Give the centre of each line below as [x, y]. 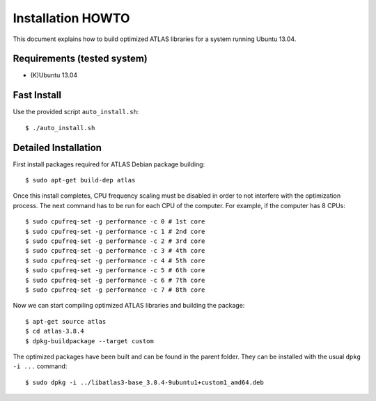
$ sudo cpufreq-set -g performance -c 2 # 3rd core [115, 241]
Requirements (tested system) [80, 59]
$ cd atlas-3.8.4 [55, 331]
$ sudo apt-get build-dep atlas [80, 180]
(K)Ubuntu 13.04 [54, 75]
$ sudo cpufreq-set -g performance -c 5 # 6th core [115, 270]
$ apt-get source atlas [66, 321]
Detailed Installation [57, 147]
